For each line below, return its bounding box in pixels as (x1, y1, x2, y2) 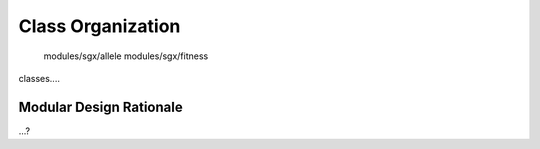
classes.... (18, 72, 60, 84)
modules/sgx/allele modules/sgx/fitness (43, 50, 209, 62)
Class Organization (18, 15, 181, 37)
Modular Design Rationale (18, 98, 184, 115)
